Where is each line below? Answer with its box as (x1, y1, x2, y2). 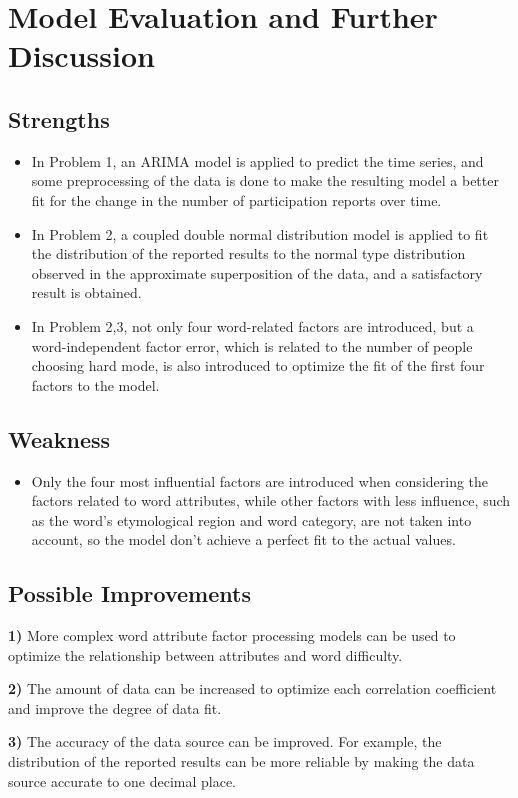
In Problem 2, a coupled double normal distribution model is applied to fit (31, 223, 489, 244)
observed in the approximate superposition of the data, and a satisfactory (31, 262, 483, 283)
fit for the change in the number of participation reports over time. (31, 189, 442, 210)
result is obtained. (31, 282, 142, 303)
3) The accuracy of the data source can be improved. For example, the (8, 731, 442, 752)
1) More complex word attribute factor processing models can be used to (8, 625, 456, 646)
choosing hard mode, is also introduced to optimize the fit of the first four (31, 355, 485, 376)
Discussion (8, 35, 155, 76)
